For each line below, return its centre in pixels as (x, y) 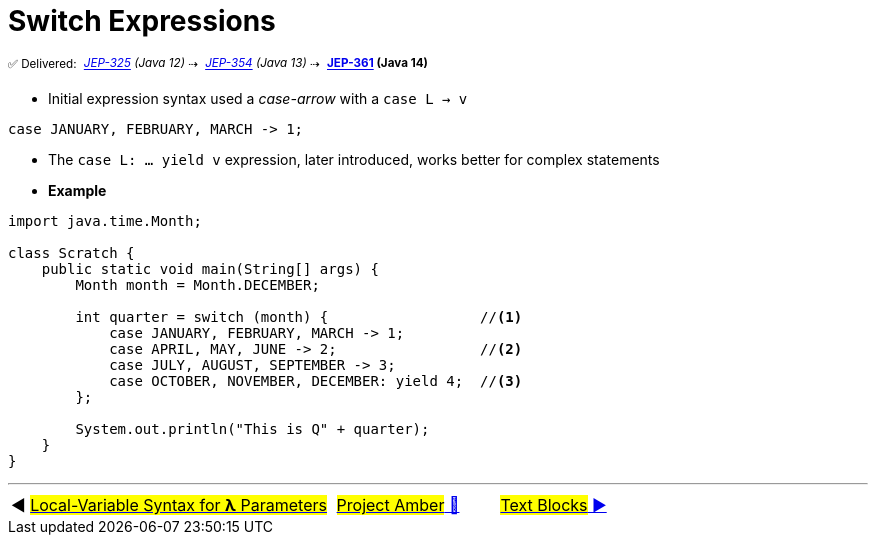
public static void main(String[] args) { (210, 269)
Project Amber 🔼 (398, 505)
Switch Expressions (142, 21)
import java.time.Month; (105, 221)
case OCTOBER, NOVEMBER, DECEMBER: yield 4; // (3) (316, 381)
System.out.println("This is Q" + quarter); (252, 429)
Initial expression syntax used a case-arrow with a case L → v (258, 99)
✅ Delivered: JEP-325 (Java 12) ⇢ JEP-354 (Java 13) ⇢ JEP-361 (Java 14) (218, 63)
